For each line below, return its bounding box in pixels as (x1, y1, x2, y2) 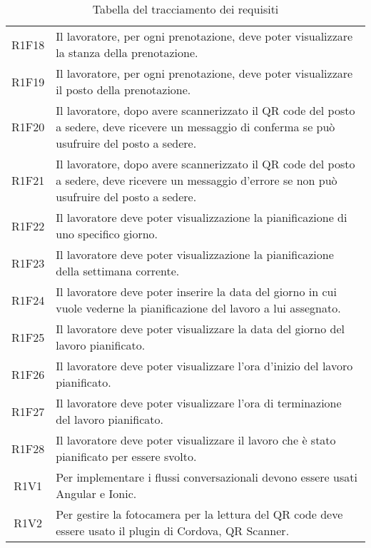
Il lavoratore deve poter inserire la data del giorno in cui (56, 283, 337, 300)
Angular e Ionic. (56, 485, 137, 502)
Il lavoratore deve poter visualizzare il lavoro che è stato (56, 432, 336, 448)
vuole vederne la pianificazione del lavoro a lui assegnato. (56, 300, 341, 316)
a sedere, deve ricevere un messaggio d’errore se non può (56, 172, 337, 188)
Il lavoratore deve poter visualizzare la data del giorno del (56, 320, 345, 337)
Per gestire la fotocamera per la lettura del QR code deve (56, 506, 343, 522)
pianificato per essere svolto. (56, 448, 197, 465)
